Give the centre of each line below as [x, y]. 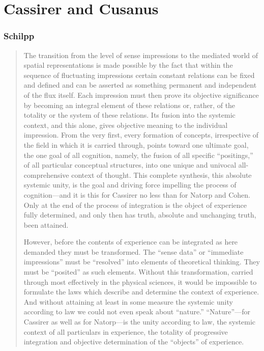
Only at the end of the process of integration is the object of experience [135, 205]
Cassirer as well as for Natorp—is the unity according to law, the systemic [140, 322]
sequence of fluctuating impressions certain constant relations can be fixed [139, 75]
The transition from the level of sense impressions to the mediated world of [141, 55]
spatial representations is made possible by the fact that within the [128, 65]
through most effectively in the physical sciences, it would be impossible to [140, 281]
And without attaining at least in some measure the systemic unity [128, 301]
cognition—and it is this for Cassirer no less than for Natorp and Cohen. [137, 194]
